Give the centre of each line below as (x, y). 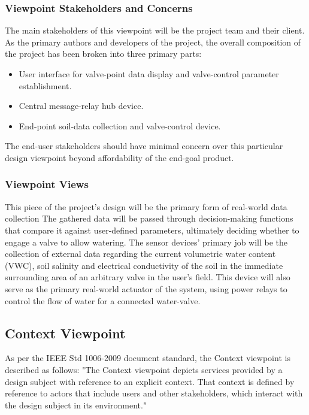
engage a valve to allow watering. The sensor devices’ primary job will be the (146, 242)
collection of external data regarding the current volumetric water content (140, 254)
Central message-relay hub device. (81, 106)
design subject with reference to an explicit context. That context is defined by (150, 381)
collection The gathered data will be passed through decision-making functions (149, 218)
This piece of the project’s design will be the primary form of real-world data (146, 206)
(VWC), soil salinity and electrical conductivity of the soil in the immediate (144, 265)
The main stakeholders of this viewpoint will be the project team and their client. (155, 30)
